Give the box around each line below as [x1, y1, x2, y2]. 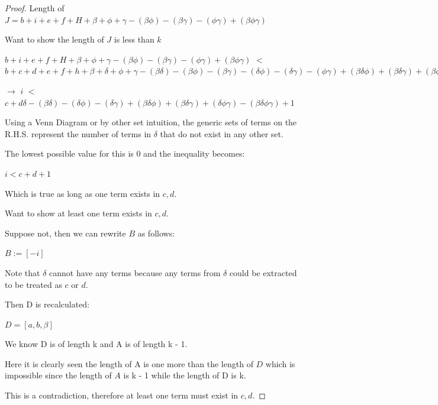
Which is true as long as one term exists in [5, 187, 160, 199]
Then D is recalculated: [5, 298, 90, 310]
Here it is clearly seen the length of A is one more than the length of [5, 357, 253, 370]
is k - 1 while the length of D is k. [123, 369, 246, 381]
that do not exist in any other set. [160, 127, 284, 140]
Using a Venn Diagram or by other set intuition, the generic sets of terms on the [5, 116, 297, 128]
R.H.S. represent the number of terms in [5, 127, 152, 140]
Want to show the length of [5, 33, 104, 46]
